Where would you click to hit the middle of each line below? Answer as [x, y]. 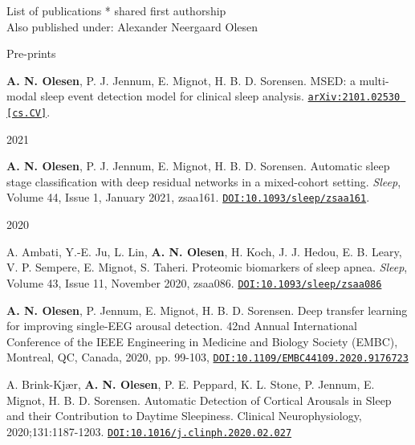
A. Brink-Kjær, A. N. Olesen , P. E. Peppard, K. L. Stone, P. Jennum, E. [191, 384]
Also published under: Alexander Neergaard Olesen [132, 26]
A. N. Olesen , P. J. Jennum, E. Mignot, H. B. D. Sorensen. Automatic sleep [198, 166]
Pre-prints [31, 53]
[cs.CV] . [28, 112]
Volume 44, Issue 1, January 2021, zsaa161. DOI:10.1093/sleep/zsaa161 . [188, 197]
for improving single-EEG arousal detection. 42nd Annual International [182, 326]
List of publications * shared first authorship [116, 10]
